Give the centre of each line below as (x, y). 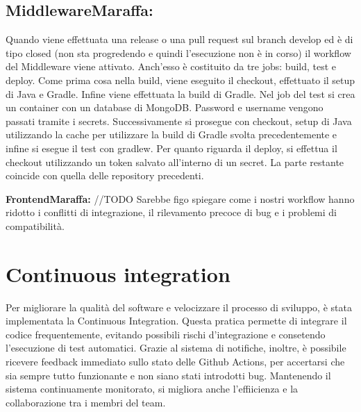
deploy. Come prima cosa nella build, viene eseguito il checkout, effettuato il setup (180, 80)
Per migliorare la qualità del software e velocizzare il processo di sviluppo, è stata (179, 307)
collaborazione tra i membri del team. (86, 402)
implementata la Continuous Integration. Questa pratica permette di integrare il (176, 321)
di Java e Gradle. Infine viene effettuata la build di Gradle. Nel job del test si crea (180, 93)
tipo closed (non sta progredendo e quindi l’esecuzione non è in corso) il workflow (178, 52)
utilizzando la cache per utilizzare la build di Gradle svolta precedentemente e (171, 134)
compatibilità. (35, 225)
